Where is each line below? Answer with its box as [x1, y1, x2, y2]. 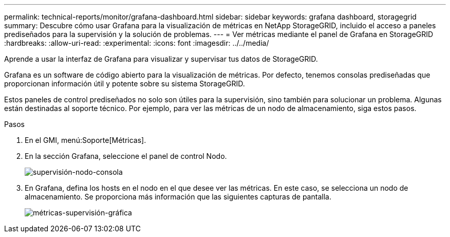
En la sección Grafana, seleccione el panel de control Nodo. [25, 152, 227, 160]
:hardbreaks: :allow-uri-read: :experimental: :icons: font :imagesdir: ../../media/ [4, 39, 269, 47]
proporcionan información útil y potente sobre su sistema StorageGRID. [4, 79, 245, 88]
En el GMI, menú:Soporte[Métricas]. [25, 136, 146, 144]
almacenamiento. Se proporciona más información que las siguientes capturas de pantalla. [25, 192, 331, 201]
